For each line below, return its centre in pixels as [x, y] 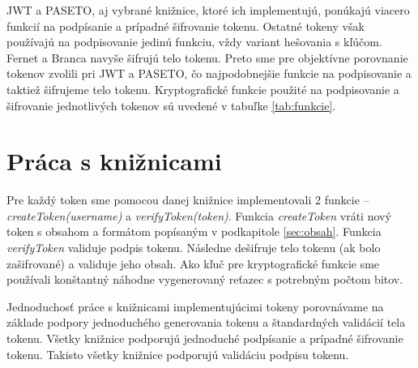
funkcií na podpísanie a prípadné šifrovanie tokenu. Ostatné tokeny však [186, 26]
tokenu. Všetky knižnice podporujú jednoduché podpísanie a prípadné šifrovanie [205, 338]
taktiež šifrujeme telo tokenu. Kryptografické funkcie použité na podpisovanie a [203, 89]
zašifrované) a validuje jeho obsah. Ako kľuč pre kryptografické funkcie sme [193, 263]
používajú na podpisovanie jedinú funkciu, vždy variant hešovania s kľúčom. [194, 42]
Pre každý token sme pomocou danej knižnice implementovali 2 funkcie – [188, 200]
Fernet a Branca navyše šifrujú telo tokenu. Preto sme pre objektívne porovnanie [207, 57]
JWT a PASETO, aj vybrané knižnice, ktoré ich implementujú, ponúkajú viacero [208, 10]
